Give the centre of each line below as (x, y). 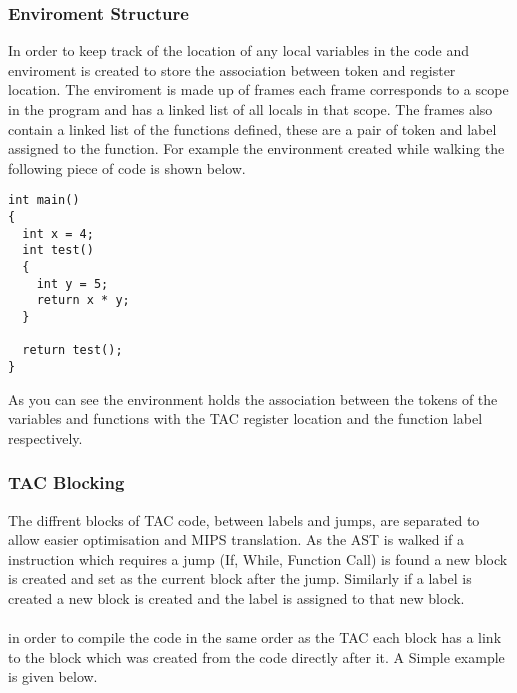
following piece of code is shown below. (127, 167)
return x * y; (83, 300)
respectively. (45, 437)
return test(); (72, 350)
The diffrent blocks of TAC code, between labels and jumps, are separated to (244, 519)
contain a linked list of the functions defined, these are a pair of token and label (252, 128)
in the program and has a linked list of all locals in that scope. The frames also (250, 109)
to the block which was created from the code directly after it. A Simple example (256, 656)
